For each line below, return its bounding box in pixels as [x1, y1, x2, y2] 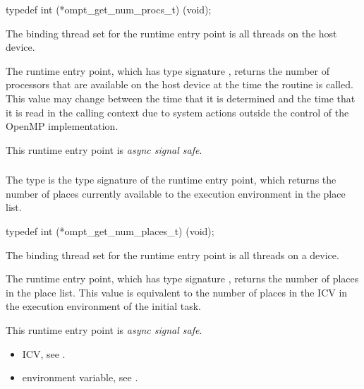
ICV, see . [22, 346, 66, 361]
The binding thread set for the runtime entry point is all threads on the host [6, 25, 337, 40]
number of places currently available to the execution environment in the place [6, 186, 346, 201]
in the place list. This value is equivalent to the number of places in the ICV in [6, 285, 348, 299]
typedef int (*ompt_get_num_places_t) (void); [6, 224, 214, 239]
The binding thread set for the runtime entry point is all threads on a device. [6, 247, 339, 262]
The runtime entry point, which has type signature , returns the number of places [6, 271, 359, 286]
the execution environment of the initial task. [6, 299, 202, 313]
